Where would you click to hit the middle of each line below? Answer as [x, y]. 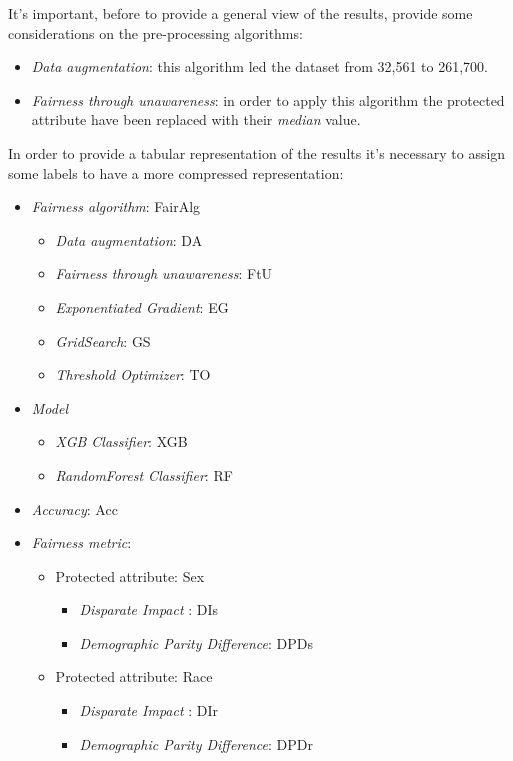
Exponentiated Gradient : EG [142, 306]
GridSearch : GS [103, 340]
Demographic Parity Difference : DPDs [196, 642]
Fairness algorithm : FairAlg [116, 206]
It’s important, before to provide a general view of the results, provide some [240, 13]
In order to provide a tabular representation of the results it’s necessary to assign [257, 152]
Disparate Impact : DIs [149, 609]
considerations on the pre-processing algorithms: [155, 32]
